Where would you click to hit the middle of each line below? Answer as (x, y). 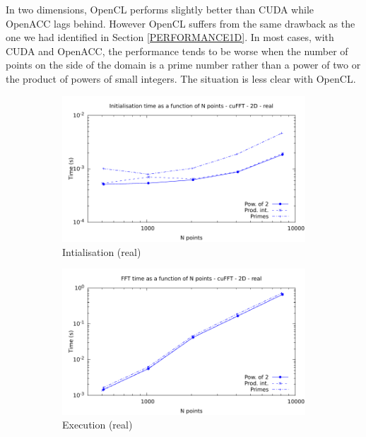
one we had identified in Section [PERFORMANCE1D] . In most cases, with (170, 37)
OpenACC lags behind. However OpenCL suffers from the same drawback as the (181, 23)
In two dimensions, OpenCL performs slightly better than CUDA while (160, 9)
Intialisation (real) (102, 251)
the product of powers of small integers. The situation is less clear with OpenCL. (181, 78)
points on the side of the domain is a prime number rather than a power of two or (183, 65)
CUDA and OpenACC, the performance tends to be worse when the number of (177, 51)
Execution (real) (98, 425)
